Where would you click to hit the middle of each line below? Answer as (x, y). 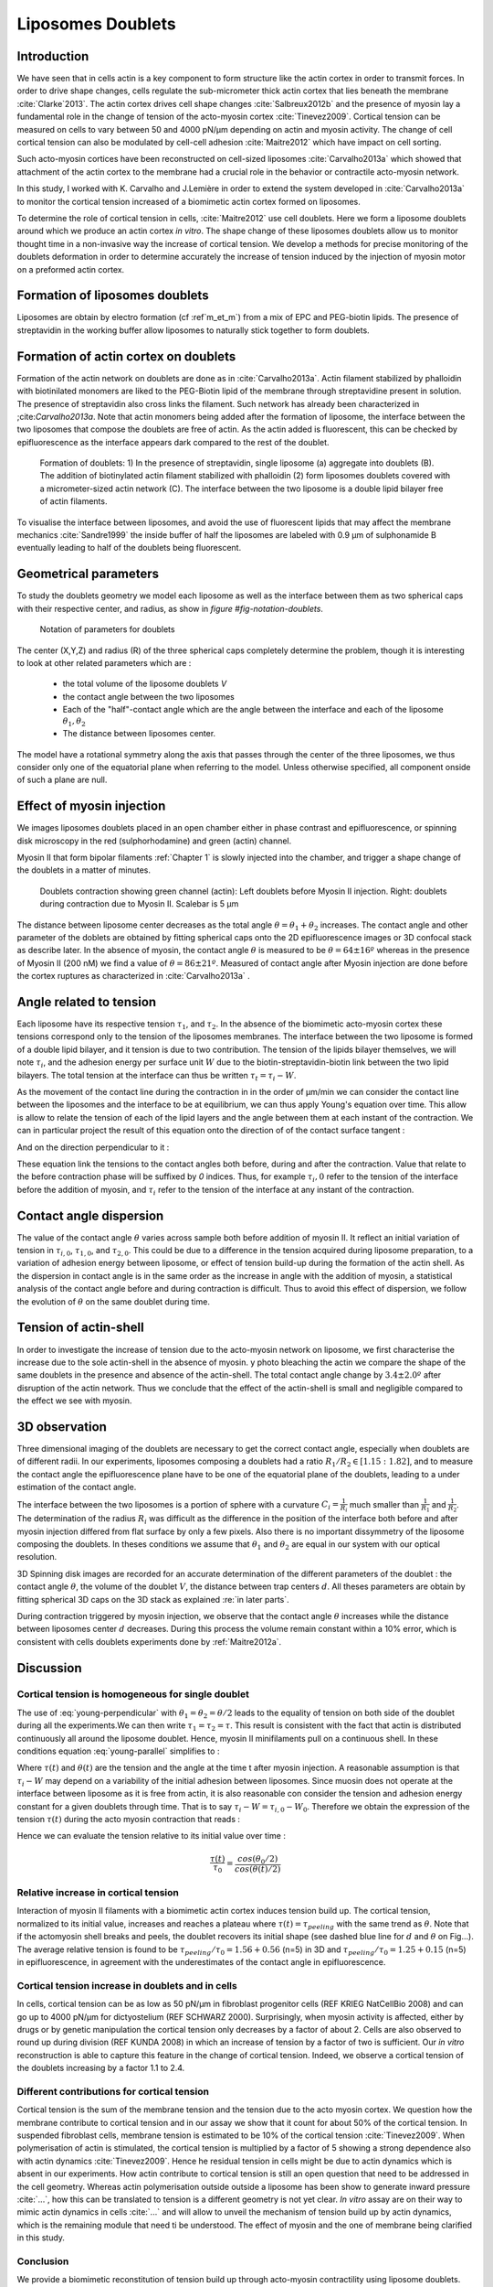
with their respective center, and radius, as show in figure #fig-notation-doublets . (170, 608)
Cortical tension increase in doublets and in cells (127, 1985)
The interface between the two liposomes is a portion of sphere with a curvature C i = (178, 1505)
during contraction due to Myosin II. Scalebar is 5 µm (139, 904)
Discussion (49, 1668)
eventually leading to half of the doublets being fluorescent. (129, 548)
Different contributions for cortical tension (113, 2091)
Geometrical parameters (88, 574)
